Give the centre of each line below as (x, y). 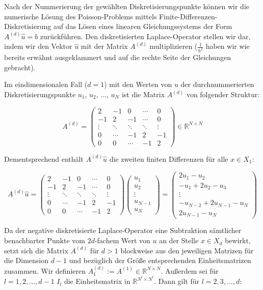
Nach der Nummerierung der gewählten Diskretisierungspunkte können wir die (127, 6)
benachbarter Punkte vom (45, 240)
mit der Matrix (104, 46)
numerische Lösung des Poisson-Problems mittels (81, 16)
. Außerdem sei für (190, 270)
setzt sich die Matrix (36, 250)
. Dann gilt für (177, 281)
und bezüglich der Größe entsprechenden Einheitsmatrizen (160, 260)
